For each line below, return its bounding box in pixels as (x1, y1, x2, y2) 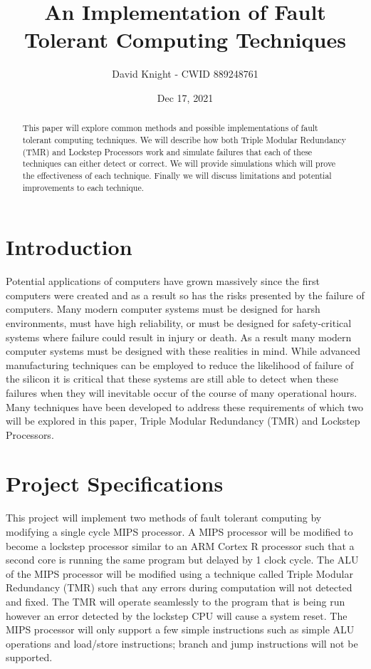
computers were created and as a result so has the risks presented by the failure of (6, 287, 365, 302)
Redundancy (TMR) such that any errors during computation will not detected (6, 580, 352, 595)
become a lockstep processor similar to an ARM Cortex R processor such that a (6, 538, 355, 553)
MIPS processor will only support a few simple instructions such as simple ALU (6, 622, 355, 637)
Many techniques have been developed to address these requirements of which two (6, 399, 364, 414)
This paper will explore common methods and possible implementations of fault (22, 122, 318, 134)
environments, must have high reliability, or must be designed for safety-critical (6, 315, 352, 330)
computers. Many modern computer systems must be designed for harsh (6, 301, 320, 316)
